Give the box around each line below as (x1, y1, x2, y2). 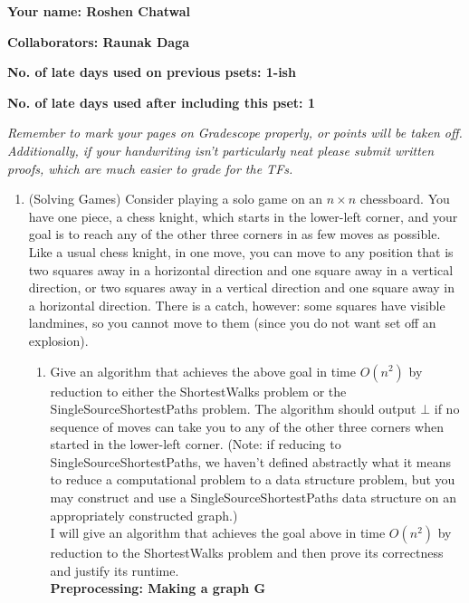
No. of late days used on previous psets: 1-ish (7, 62, 296, 81)
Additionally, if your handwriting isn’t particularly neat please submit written (7, 140, 435, 159)
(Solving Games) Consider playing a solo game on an (28, 189, 323, 208)
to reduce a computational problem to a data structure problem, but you (50, 470, 455, 489)
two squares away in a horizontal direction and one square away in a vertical (28, 260, 454, 279)
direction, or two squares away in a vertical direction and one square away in (28, 278, 455, 297)
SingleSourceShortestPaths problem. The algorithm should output (50, 399, 416, 418)
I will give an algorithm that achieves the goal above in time (50, 523, 386, 542)
